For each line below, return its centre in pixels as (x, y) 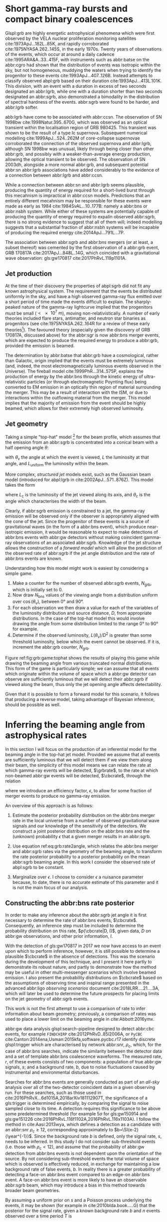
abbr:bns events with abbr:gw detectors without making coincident (74, 537)
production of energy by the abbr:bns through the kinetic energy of (74, 376)
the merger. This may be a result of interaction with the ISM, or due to (77, 392)
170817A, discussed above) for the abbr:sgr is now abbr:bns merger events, (83, 335)
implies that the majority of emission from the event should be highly (76, 403)
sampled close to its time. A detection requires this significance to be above (83, 1109)
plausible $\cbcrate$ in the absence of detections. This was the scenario (80, 957)
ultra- (150, 376)
